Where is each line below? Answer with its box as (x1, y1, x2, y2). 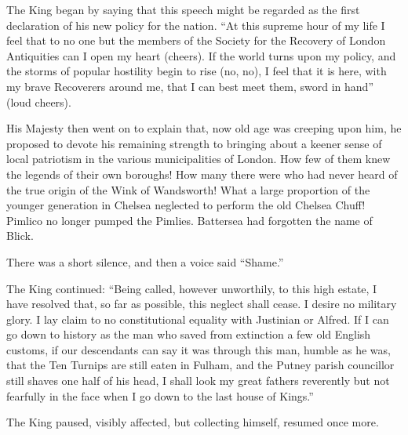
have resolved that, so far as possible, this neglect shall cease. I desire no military (6, 295, 397, 312)
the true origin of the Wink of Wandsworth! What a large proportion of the (6, 181, 370, 198)
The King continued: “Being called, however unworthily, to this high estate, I (6, 280, 377, 296)
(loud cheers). (6, 93, 71, 110)
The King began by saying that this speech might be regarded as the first (6, 2, 360, 17)
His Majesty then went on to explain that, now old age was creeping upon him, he (6, 120, 402, 136)
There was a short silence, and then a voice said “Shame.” (6, 253, 284, 270)
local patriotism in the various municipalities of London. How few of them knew (6, 150, 391, 167)
